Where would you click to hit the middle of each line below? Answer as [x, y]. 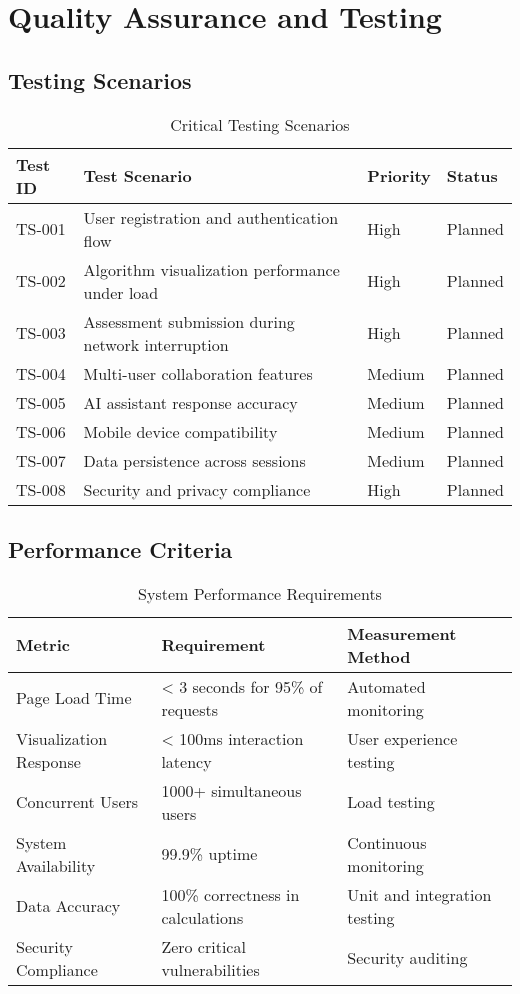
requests [190, 709]
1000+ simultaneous [231, 790]
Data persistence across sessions [194, 460]
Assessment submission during [189, 321]
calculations [202, 917]
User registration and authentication [211, 217]
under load [121, 292]
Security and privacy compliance [197, 489]
